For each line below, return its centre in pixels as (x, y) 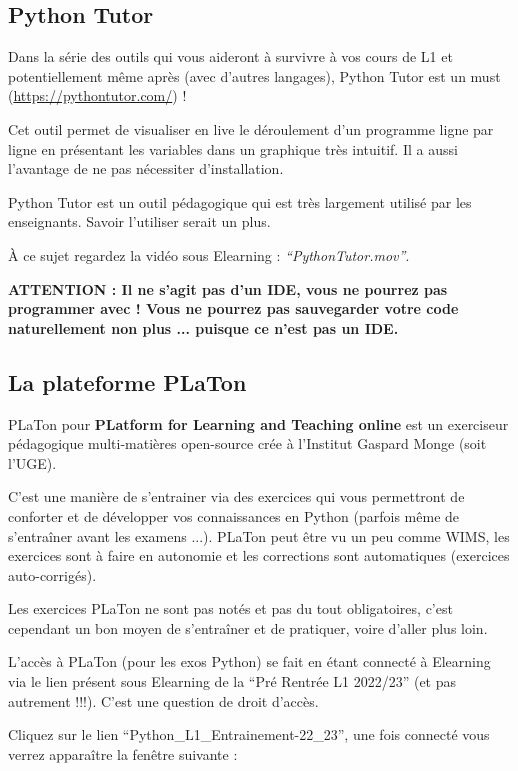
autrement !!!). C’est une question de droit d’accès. (163, 700)
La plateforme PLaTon (127, 381)
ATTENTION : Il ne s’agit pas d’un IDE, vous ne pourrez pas (228, 288)
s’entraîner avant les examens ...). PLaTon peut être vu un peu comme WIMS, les (259, 535)
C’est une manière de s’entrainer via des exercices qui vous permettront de (236, 496)
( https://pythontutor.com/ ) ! (97, 95)
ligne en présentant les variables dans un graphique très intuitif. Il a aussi (233, 148)
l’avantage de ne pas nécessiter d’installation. (146, 168)
